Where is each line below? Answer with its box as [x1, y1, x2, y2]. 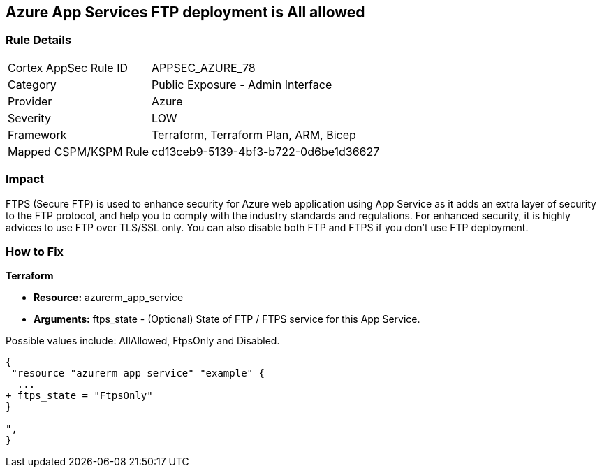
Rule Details [6, 33, 72, 48]
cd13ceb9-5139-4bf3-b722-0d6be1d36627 [152, 144, 380, 159]
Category [8, 77, 57, 92]
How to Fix [6, 244, 64, 259]
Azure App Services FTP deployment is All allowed [6, 3, 365, 21]
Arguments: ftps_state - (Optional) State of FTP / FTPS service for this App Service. [34, 313, 420, 326]
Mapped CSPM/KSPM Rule [8, 144, 149, 159]
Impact [6, 172, 45, 187]
